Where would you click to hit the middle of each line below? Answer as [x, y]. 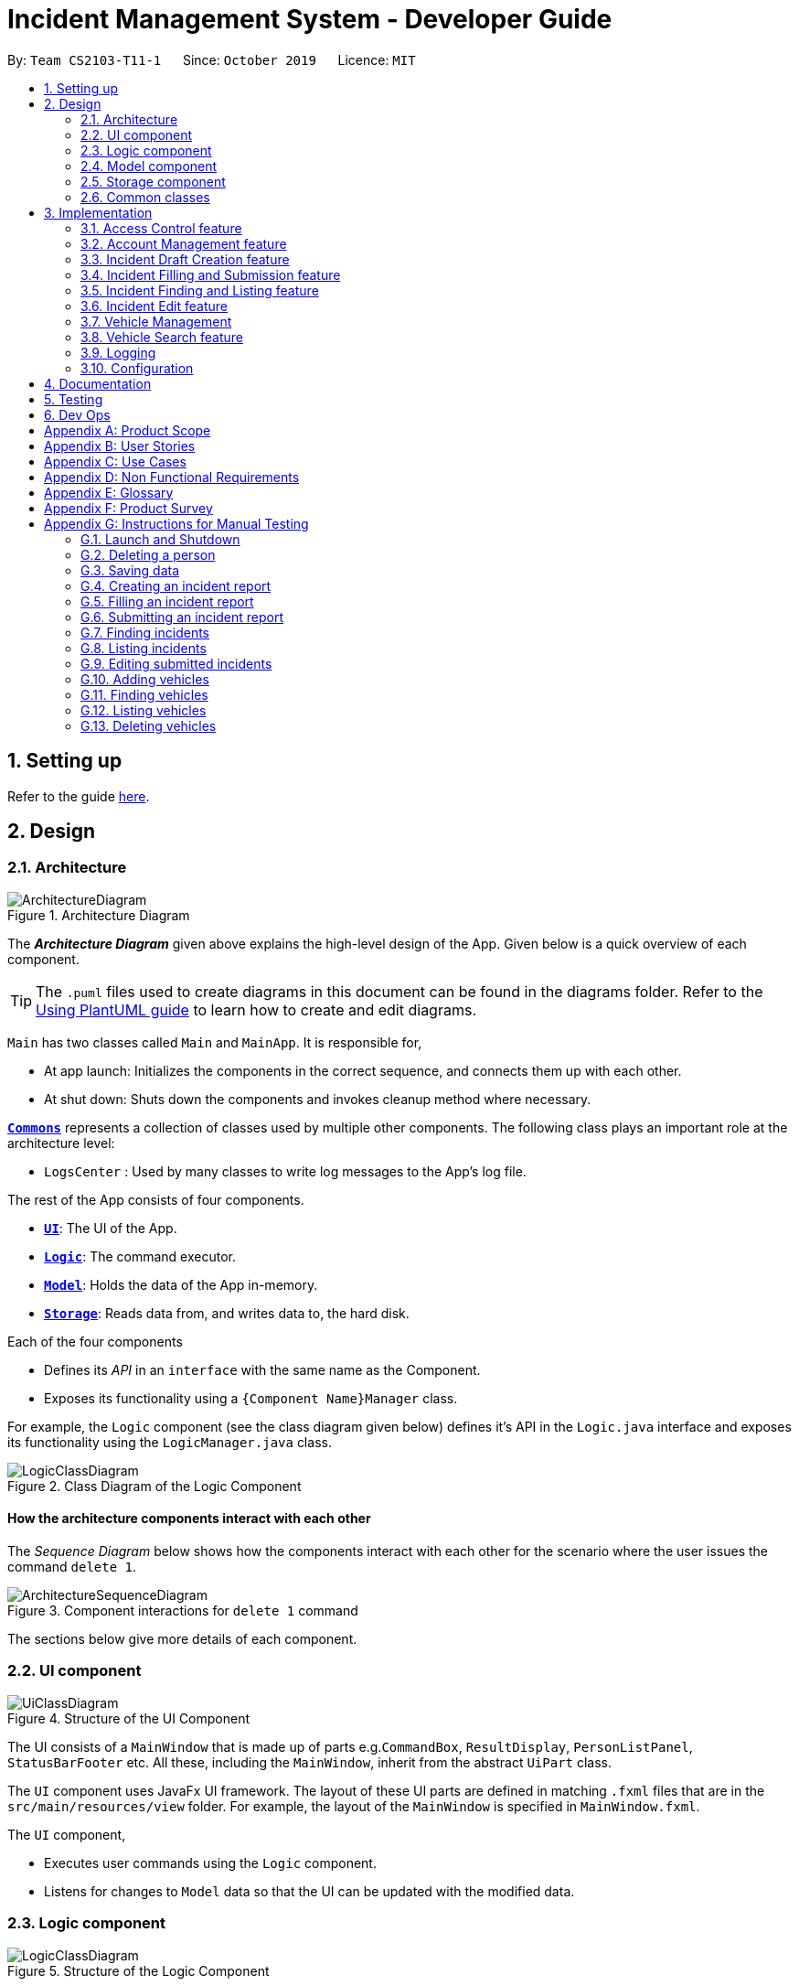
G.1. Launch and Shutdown [160, 539]
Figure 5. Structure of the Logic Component [138, 1970]
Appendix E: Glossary [109, 492]
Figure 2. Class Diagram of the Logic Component [154, 1486]
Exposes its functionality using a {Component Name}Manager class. [251, 1398]
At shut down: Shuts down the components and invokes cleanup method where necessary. [318, 1099]
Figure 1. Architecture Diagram [99, 915]
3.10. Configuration [137, 368]
